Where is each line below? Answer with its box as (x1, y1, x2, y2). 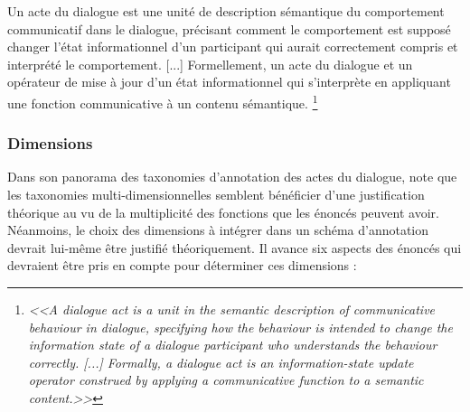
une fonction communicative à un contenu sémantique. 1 (7, 90, 318, 112)
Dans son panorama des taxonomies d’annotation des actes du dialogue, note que (7, 167, 457, 186)
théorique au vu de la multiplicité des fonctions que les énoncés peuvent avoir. (7, 202, 439, 221)
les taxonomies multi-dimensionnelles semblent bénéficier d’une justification (7, 185, 425, 204)
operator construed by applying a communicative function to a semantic (28, 370, 424, 389)
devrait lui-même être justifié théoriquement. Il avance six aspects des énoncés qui (7, 238, 462, 257)
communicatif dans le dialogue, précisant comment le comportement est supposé (7, 19, 451, 38)
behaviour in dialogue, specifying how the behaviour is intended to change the (28, 317, 453, 336)
